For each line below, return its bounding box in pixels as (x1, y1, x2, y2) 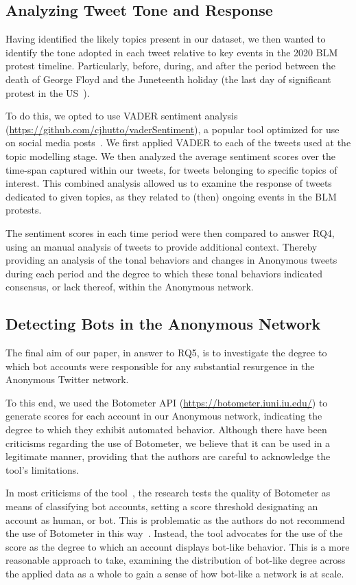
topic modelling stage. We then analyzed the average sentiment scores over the (5, 148, 336, 163)
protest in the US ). (5, 85, 90, 100)
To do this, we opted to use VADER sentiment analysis (5, 108, 238, 123)
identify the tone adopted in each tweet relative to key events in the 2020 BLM (5, 45, 338, 59)
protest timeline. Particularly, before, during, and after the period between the (5, 58, 335, 73)
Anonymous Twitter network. (5, 372, 129, 387)
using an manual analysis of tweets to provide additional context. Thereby (5, 239, 318, 253)
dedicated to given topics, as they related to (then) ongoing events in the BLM (5, 189, 337, 203)
